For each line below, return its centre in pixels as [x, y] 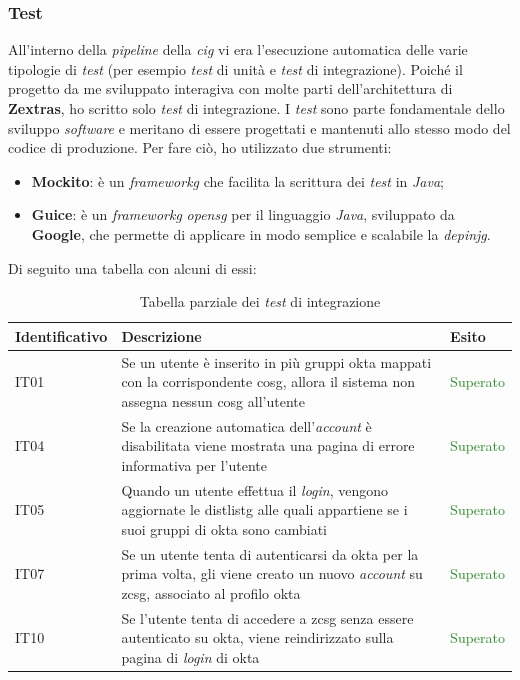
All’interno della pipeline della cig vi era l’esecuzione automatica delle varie [238, 49]
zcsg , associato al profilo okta [211, 592]
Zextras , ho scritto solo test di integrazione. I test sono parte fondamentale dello [256, 108]
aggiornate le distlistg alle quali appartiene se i [264, 509]
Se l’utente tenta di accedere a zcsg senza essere [267, 617]
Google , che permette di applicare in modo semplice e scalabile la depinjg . [261, 233]
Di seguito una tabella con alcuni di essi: [132, 267]
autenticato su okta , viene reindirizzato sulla [257, 637]
